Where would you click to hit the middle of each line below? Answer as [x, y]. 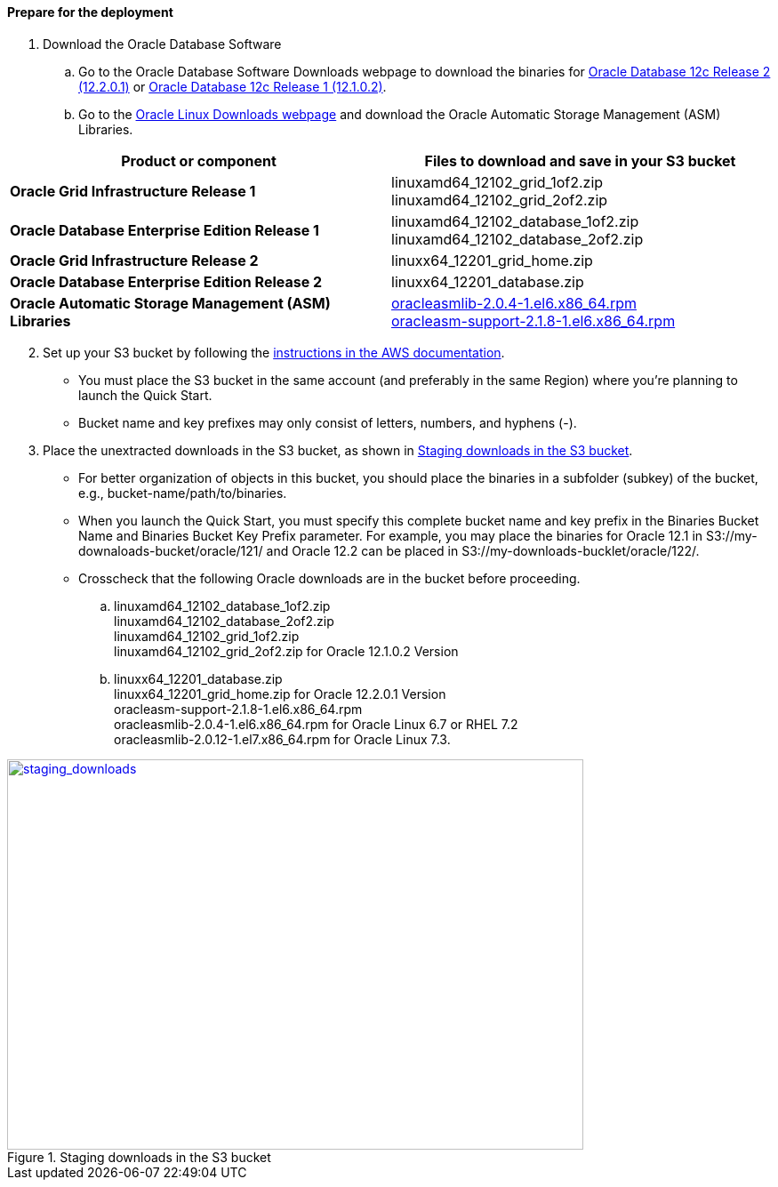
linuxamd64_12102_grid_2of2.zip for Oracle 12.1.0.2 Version [286, 651]
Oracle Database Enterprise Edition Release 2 [166, 281]
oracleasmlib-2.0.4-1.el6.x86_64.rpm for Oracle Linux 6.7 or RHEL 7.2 [316, 724]
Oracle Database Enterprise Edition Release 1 [164, 230]
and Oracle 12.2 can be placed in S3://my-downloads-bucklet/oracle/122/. [483, 550]
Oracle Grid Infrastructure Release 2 [134, 260]
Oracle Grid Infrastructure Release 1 [133, 191]
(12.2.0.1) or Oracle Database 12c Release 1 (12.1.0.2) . [233, 86]
